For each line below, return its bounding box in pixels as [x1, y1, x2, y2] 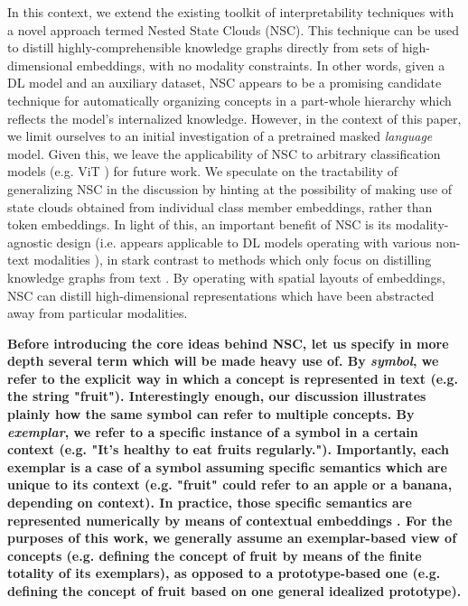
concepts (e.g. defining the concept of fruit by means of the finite [7, 545, 422, 564]
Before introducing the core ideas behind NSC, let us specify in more [7, 333, 449, 352]
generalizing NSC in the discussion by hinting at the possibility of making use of [7, 179, 453, 198]
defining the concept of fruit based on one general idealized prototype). [7, 582, 462, 600]
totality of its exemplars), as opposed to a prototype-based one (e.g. [7, 564, 441, 583]
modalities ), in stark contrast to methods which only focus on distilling [33, 250, 432, 269]
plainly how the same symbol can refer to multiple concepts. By [7, 405, 415, 424]
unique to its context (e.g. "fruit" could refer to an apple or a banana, [7, 475, 453, 494]
